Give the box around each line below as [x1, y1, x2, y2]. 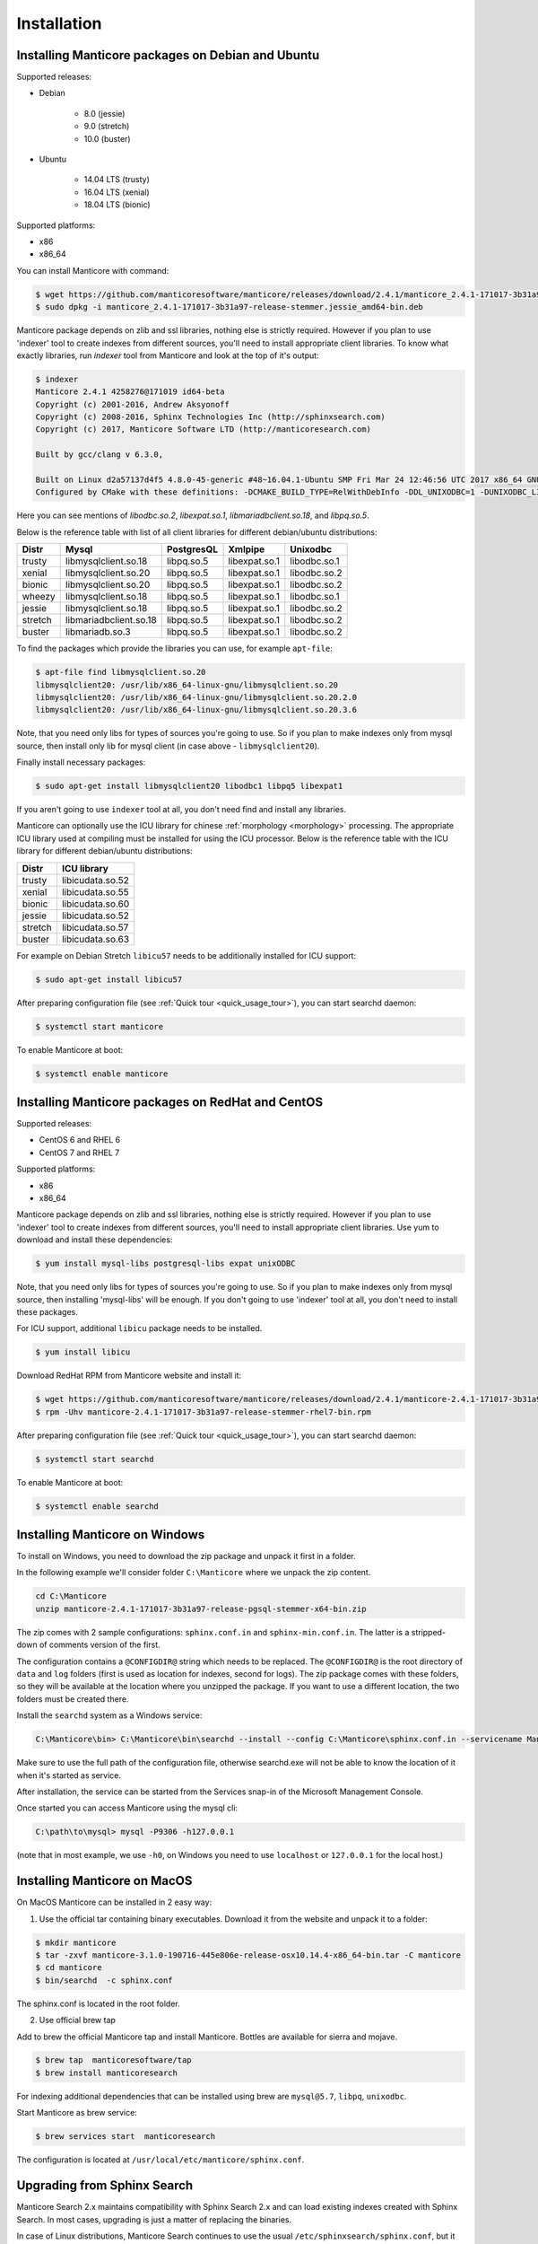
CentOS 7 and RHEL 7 [39, 1147, 120, 1158]
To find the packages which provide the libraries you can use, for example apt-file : [16, 643, 334, 654]
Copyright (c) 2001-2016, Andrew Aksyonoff [35, 399, 230, 409]
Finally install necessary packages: [16, 757, 146, 767]
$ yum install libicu [35, 1347, 131, 1357]
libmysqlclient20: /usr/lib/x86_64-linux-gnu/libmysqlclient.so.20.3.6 [35, 705, 358, 715]
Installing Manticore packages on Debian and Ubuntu [16, 48, 320, 63]
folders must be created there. [16, 1693, 129, 1705]
